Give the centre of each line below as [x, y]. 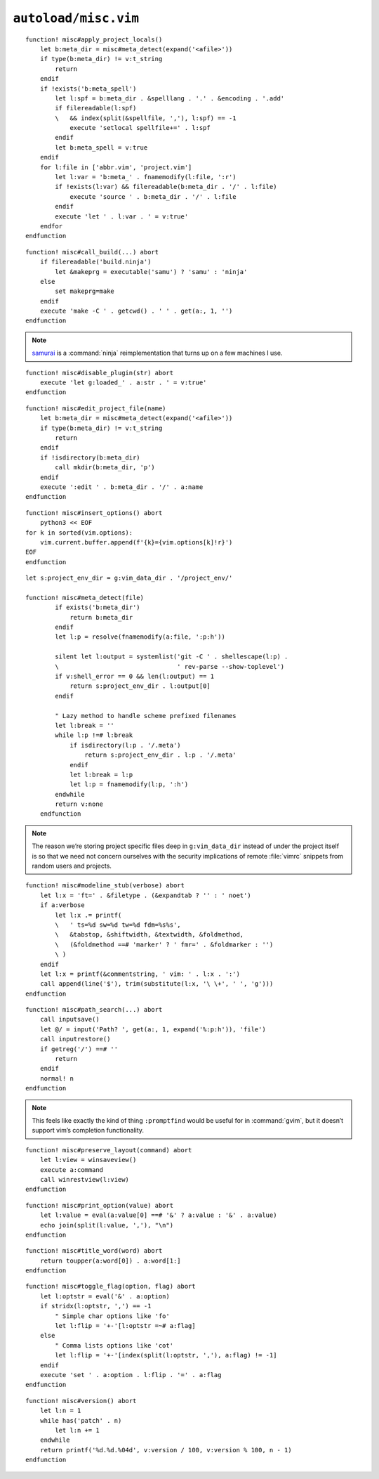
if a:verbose [62, 905]
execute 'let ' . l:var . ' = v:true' [122, 216]
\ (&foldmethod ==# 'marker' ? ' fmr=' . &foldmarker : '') [164, 944]
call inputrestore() [75, 1039]
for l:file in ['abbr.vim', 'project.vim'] [116, 167]
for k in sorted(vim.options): [79, 533]
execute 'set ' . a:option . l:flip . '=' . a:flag [131, 1375]
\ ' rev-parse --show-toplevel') [170, 666]
